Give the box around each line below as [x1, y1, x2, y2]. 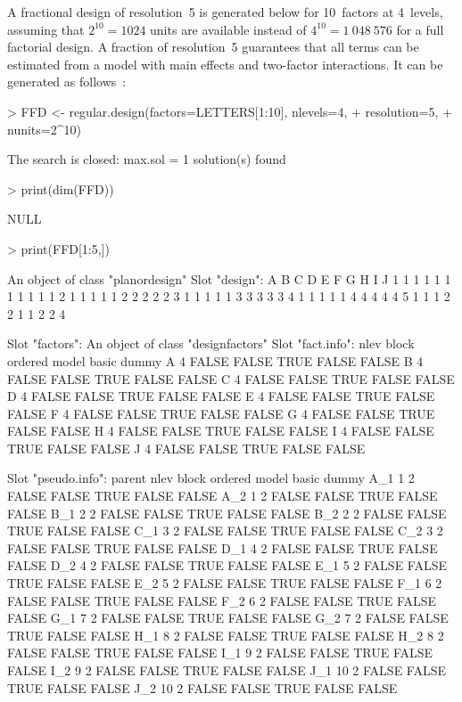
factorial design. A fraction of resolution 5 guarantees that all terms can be [7, 37, 419, 56]
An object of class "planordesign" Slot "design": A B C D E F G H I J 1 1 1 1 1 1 [7, 269, 451, 288]
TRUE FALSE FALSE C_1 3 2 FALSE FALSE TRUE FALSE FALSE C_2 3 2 [7, 521, 443, 540]
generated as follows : [7, 72, 127, 91]
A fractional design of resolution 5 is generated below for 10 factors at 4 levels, [7, 3, 443, 20]
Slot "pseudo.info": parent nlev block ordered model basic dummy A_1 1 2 [7, 469, 415, 487]
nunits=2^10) [7, 119, 81, 138]
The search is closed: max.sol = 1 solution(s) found [7, 150, 286, 168]
